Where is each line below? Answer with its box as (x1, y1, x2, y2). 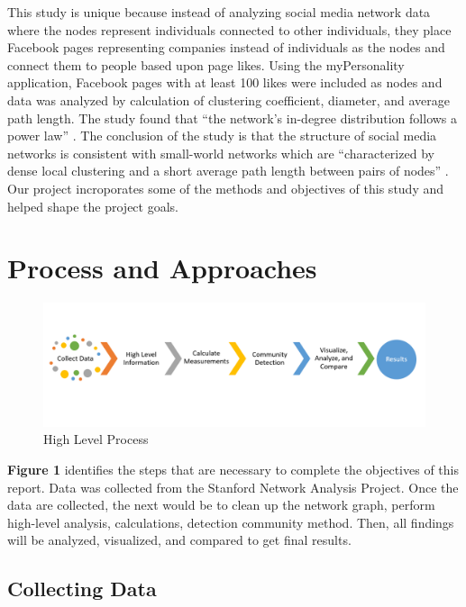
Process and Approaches (7, 249, 317, 286)
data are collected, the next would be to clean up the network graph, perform (7, 495, 435, 514)
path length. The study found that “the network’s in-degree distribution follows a (7, 108, 458, 127)
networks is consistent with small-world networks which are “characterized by (7, 143, 434, 162)
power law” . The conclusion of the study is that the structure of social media (7, 126, 437, 145)
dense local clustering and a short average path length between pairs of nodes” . (7, 161, 449, 180)
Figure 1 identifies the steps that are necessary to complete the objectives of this (7, 459, 459, 478)
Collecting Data (7, 575, 157, 602)
